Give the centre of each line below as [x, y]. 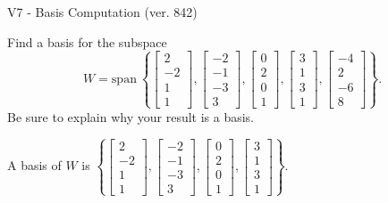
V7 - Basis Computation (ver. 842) [102, 12]
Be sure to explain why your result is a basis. [131, 116]
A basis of [34, 165]
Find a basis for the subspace [87, 41]
